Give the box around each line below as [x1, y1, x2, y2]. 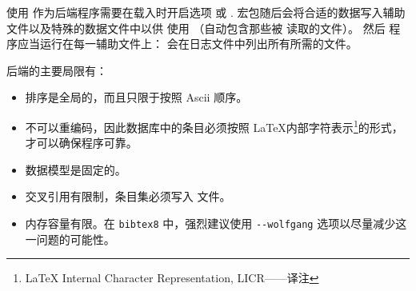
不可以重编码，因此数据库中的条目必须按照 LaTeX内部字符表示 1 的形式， [25, 116, 403, 135]
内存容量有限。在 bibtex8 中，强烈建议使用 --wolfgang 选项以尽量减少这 [25, 215, 407, 231]
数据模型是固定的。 [25, 161, 126, 177]
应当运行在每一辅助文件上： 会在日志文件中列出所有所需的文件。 [17, 35, 358, 52]
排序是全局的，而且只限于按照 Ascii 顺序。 [25, 89, 248, 106]
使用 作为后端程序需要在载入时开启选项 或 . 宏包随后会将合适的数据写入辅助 [6, 4, 406, 20]
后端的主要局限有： [6, 62, 107, 78]
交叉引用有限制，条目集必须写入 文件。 [25, 188, 231, 205]
